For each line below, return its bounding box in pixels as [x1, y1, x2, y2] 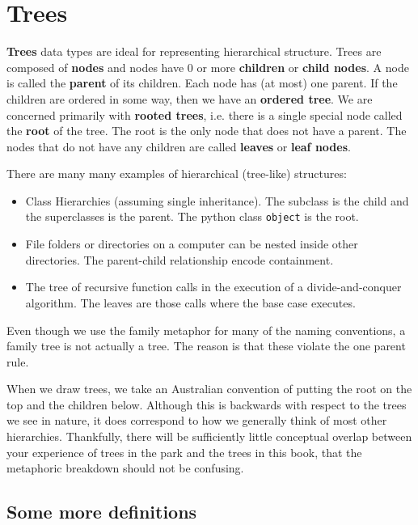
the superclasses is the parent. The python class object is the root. [25, 208, 359, 225]
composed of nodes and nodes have [6, 58, 184, 75]
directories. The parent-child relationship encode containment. [25, 251, 334, 268]
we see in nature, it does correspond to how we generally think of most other [6, 412, 387, 429]
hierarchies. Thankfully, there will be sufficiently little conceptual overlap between [6, 428, 412, 445]
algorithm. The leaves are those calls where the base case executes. [25, 294, 356, 311]
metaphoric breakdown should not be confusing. [6, 459, 244, 476]
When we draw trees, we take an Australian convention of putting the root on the [6, 380, 412, 397]
